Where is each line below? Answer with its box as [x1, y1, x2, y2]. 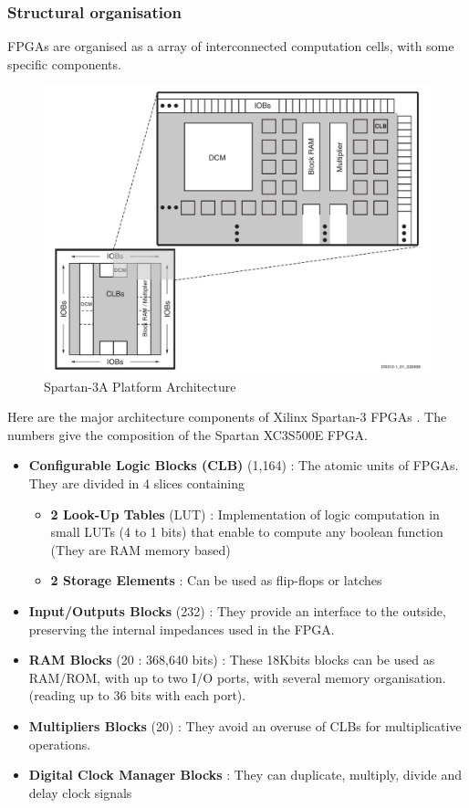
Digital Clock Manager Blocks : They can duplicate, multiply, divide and [28, 765, 463, 784]
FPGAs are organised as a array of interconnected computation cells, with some [7, 37, 454, 56]
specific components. [7, 54, 121, 73]
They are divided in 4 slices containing [28, 474, 245, 493]
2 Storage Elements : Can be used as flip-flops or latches [50, 571, 382, 590]
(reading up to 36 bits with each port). [28, 686, 246, 705]
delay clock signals [28, 782, 132, 802]
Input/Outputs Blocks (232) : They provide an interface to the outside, [28, 602, 446, 621]
